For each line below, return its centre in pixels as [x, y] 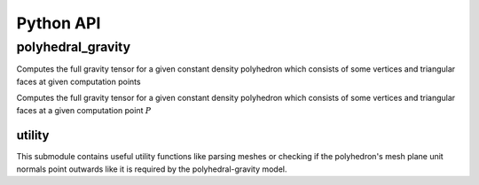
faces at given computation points [79, 81]
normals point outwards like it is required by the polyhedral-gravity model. [152, 169]
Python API [59, 23]
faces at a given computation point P [84, 110]
